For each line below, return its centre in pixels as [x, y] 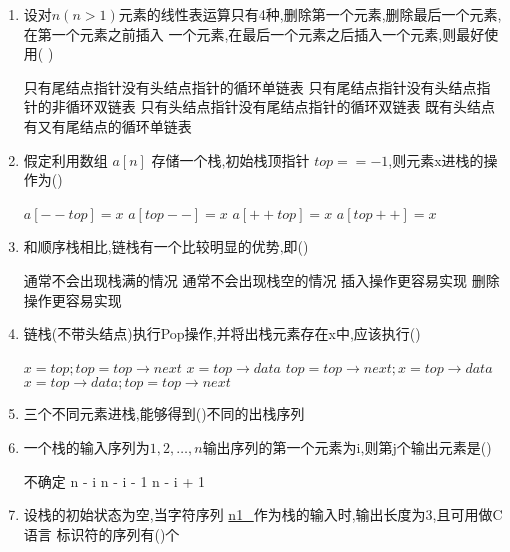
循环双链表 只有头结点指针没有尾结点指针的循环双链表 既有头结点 [280, 106]
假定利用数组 [65, 159]
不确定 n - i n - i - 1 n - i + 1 [114, 480]
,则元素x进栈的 [436, 159]
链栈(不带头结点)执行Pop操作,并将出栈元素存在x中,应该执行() [222, 333]
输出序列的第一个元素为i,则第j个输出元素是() [347, 446]
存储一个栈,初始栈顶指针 [230, 159]
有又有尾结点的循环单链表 [107, 125]
